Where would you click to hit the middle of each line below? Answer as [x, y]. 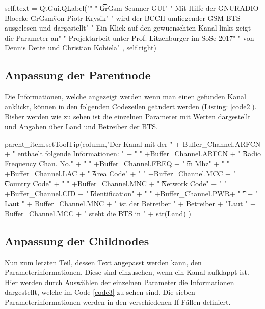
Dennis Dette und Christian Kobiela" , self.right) [81, 48]
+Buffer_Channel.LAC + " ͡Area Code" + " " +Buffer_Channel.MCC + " [120, 173]
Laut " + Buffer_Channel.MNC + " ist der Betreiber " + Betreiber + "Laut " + [130, 203]
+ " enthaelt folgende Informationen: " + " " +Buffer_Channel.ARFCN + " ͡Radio [133, 153]
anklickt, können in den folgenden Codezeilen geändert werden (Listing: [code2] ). [131, 106]
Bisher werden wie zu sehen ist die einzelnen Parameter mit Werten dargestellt [128, 116]
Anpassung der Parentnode [78, 75]
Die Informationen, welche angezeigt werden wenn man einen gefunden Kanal [125, 96]
